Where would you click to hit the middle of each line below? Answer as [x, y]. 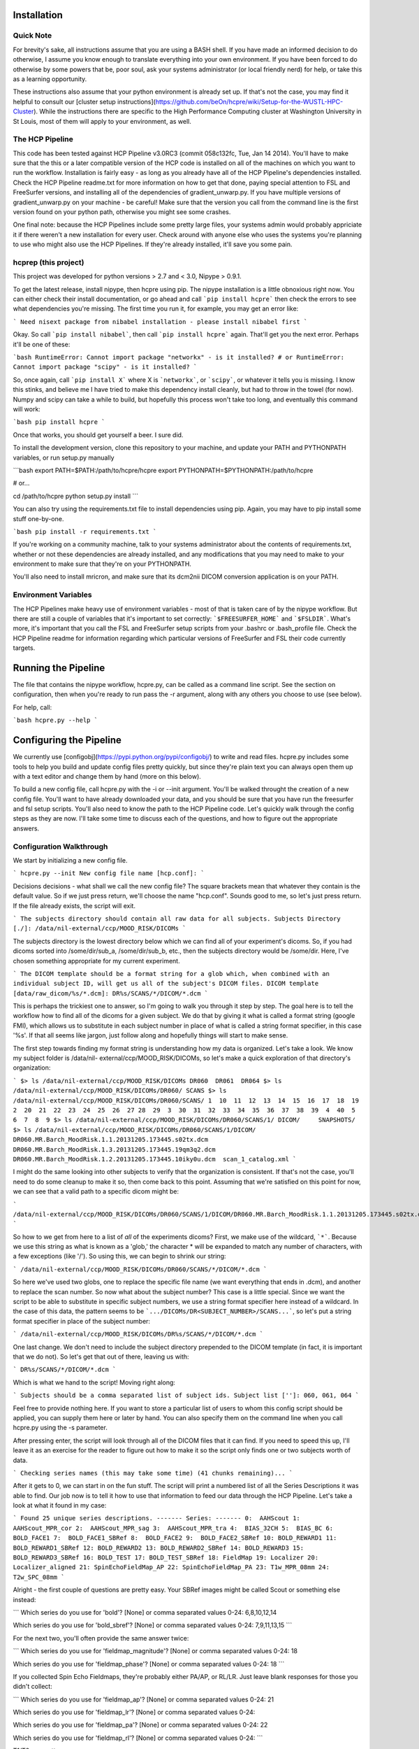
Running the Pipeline [59, 668]
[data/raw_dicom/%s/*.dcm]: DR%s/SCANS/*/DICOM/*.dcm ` [111, 993]
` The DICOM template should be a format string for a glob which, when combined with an [171, 973]
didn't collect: [32, 1687]
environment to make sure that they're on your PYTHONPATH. [102, 564]
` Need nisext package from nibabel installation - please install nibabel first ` [160, 321]
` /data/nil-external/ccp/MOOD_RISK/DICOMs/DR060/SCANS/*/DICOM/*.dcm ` [140, 1269]
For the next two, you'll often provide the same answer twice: [101, 1638]
